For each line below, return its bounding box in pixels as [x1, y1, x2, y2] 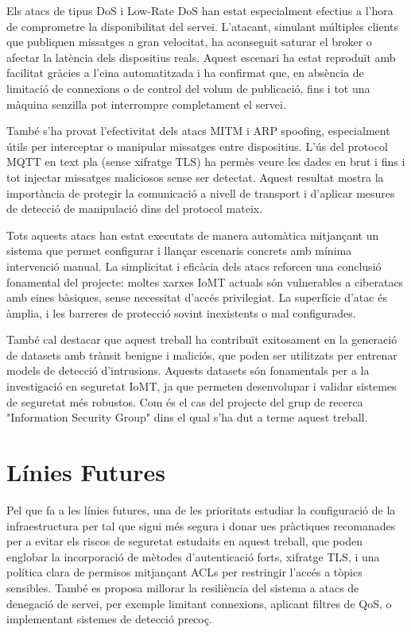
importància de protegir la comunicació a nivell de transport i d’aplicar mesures [6, 184, 395, 201]
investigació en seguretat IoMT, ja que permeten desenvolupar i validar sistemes [6, 378, 397, 395]
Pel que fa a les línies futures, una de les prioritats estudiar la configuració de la [6, 501, 396, 518]
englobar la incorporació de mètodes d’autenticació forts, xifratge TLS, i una [6, 548, 380, 565]
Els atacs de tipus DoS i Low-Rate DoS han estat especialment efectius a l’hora [6, 2, 394, 18]
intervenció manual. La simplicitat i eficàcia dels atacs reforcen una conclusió [6, 257, 382, 274]
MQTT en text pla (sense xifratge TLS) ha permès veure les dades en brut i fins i [6, 153, 405, 170]
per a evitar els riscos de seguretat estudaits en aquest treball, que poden [6, 533, 363, 549]
